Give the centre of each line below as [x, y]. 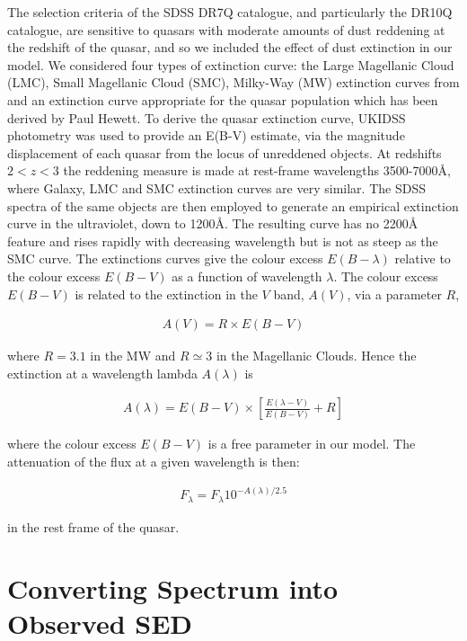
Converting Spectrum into [173, 588]
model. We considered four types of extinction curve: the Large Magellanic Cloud [231, 64]
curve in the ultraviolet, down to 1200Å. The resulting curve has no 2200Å [213, 223]
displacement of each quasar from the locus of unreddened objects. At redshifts [225, 152]
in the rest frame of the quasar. [93, 526]
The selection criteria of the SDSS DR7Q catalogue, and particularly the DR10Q [230, 12]
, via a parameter [394, 294]
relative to [423, 258]
